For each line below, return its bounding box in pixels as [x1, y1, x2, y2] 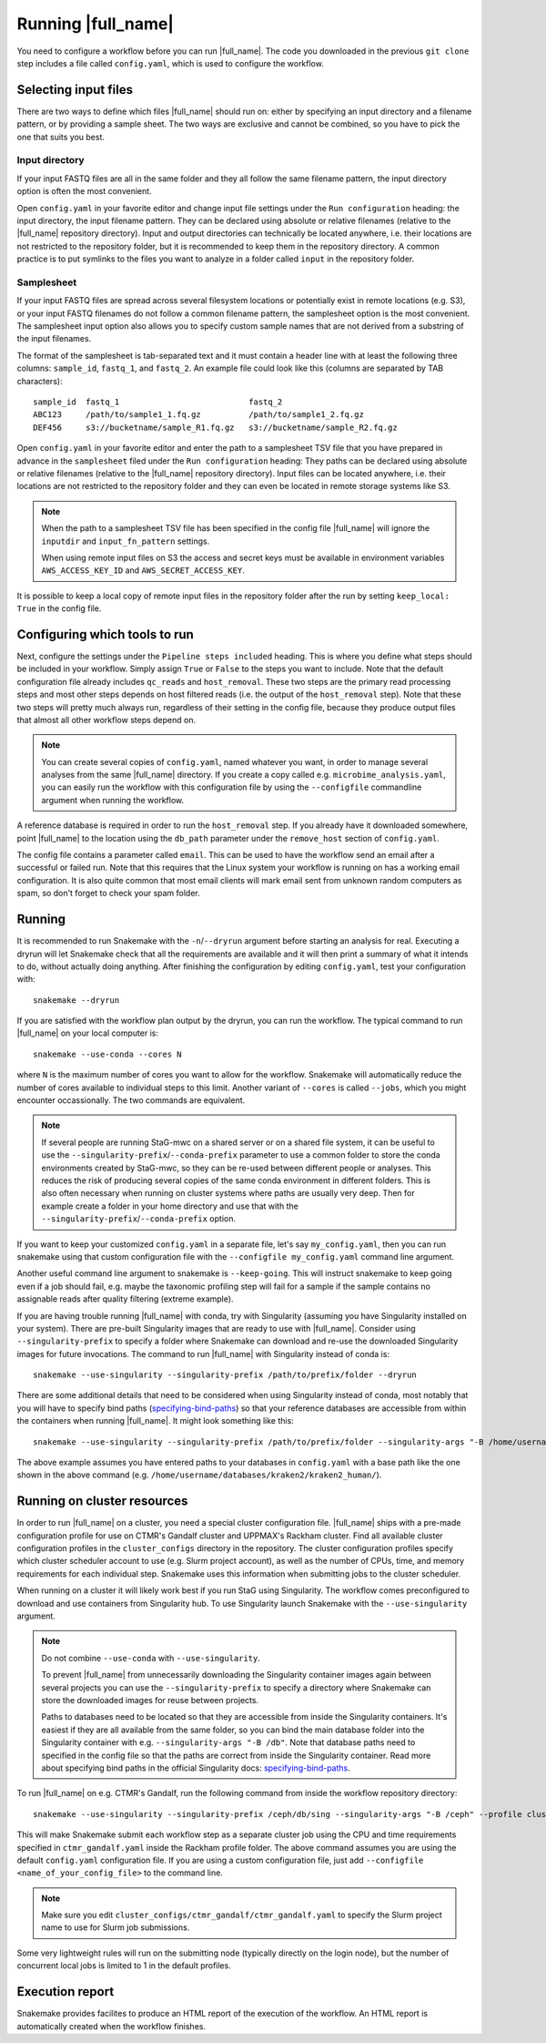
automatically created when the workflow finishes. [16, 2020, 207, 2031]
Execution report [16, 1984, 115, 1999]
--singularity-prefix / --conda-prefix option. [41, 1213, 237, 1224]
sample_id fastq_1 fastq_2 [33, 396, 283, 407]
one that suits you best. [16, 131, 105, 142]
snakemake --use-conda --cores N [33, 1048, 182, 1059]
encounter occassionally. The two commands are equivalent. [16, 1095, 246, 1106]
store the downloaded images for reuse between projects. [41, 1695, 259, 1705]
